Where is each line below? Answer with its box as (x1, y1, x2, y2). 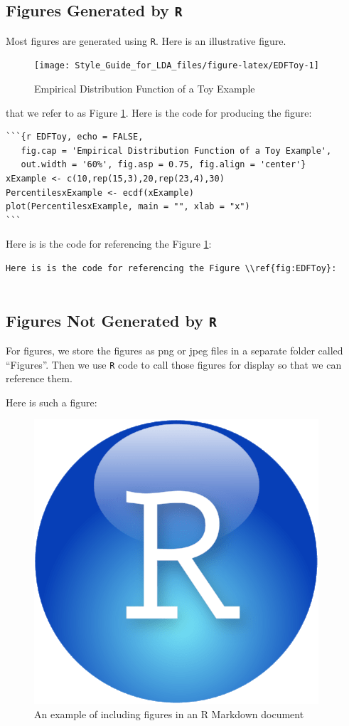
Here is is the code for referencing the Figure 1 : (6, 236, 212, 251)
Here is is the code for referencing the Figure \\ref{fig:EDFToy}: (6, 263, 337, 274)
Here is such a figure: (6, 394, 97, 409)
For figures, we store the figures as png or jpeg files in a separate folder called (6, 343, 343, 357)
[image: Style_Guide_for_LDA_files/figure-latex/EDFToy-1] (34, 60, 319, 71)
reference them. (6, 371, 73, 386)
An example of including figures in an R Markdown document (34, 707, 304, 722)
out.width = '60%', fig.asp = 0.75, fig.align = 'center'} (21, 159, 306, 170)
